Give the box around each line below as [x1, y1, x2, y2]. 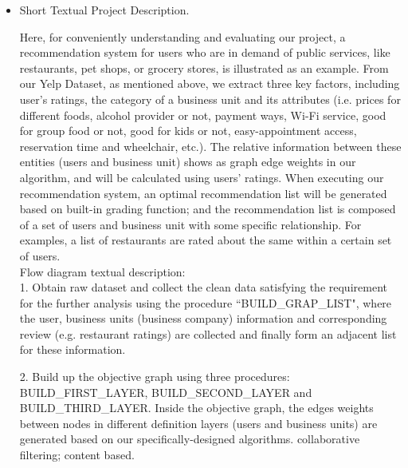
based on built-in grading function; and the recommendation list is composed [19, 200, 396, 217]
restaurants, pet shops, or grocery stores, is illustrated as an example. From [19, 59, 389, 76]
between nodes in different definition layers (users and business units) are [19, 414, 378, 431]
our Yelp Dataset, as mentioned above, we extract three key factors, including [19, 75, 400, 92]
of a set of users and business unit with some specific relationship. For [19, 216, 362, 232]
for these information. [19, 341, 126, 358]
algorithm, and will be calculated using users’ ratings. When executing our [19, 169, 384, 185]
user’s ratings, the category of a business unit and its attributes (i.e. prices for [19, 90, 401, 107]
